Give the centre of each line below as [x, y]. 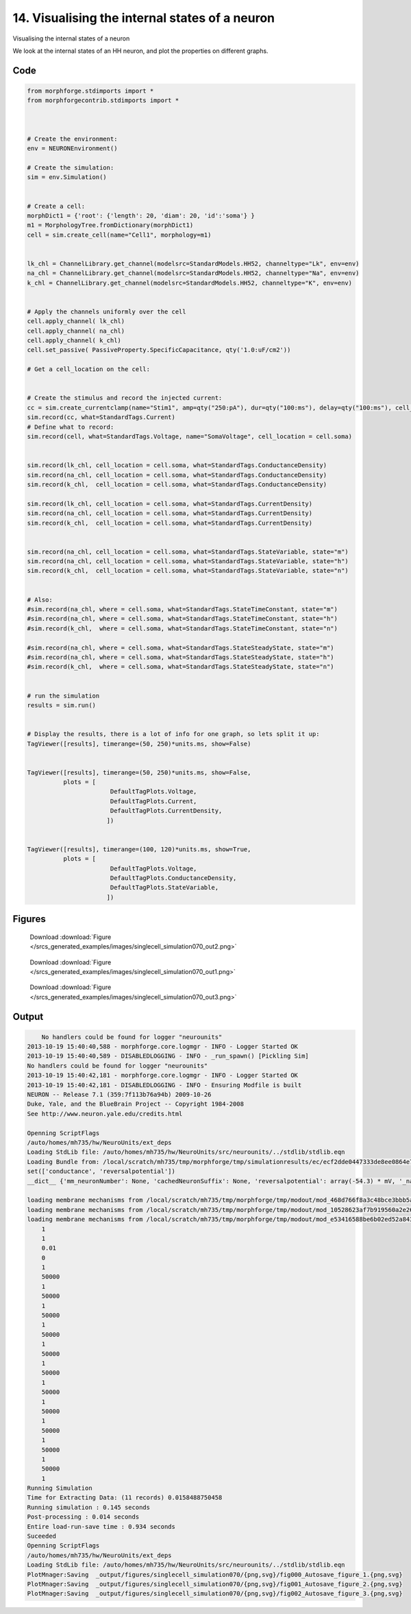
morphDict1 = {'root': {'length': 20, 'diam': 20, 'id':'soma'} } [141, 216]
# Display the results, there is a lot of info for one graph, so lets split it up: [173, 734]
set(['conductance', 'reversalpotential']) [101, 1172]
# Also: [40, 600]
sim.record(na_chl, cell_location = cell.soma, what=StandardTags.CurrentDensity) [170, 513]
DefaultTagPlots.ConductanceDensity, [173, 878]
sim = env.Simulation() [67, 177]
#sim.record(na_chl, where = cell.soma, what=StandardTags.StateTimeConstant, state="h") [183, 619]
